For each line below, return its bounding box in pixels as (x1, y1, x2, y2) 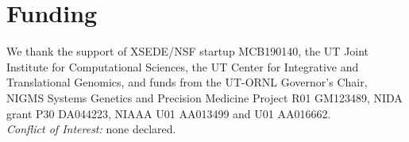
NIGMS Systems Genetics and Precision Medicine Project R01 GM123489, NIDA (6, 89, 403, 106)
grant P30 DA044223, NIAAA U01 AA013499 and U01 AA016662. (6, 105, 331, 121)
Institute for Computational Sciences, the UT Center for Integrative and (6, 58, 359, 75)
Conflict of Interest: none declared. (6, 121, 176, 137)
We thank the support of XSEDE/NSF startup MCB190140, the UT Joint (6, 43, 369, 59)
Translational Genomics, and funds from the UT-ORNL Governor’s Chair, (6, 74, 368, 90)
